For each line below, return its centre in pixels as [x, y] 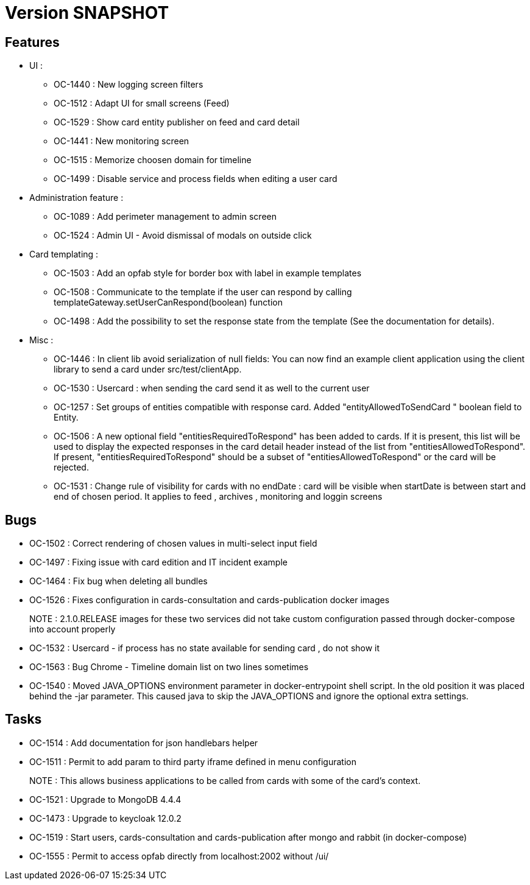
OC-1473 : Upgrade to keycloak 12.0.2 [105, 818]
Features [32, 42]
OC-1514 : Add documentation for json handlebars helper [144, 743]
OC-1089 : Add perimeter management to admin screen [165, 217]
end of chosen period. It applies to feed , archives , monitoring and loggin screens [218, 497]
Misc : [41, 340]
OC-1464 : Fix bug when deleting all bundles [118, 581]
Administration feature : [76, 198]
